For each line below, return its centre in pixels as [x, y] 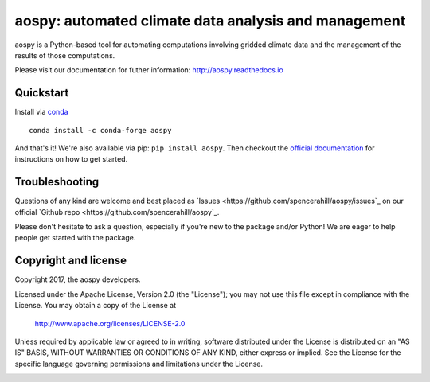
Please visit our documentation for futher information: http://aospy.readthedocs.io [149, 70]
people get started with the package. [75, 238]
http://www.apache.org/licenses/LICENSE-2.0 [110, 323]
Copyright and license [71, 261]
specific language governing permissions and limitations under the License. [139, 364]
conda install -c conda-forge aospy [100, 130]
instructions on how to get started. [71, 159]
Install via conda [41, 112]
